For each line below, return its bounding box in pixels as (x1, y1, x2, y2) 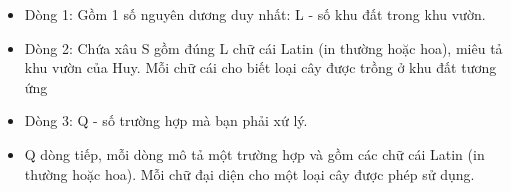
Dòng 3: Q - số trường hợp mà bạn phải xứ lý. (24, 110, 308, 131)
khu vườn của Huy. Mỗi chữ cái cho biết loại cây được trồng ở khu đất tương (24, 57, 497, 78)
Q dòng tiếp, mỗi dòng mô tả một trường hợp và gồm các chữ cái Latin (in (24, 143, 485, 164)
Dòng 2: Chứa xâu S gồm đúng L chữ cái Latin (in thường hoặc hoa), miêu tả (24, 37, 503, 58)
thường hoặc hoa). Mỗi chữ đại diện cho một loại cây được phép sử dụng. (24, 163, 475, 184)
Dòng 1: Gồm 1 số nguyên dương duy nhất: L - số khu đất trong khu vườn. (24, 4, 486, 24)
